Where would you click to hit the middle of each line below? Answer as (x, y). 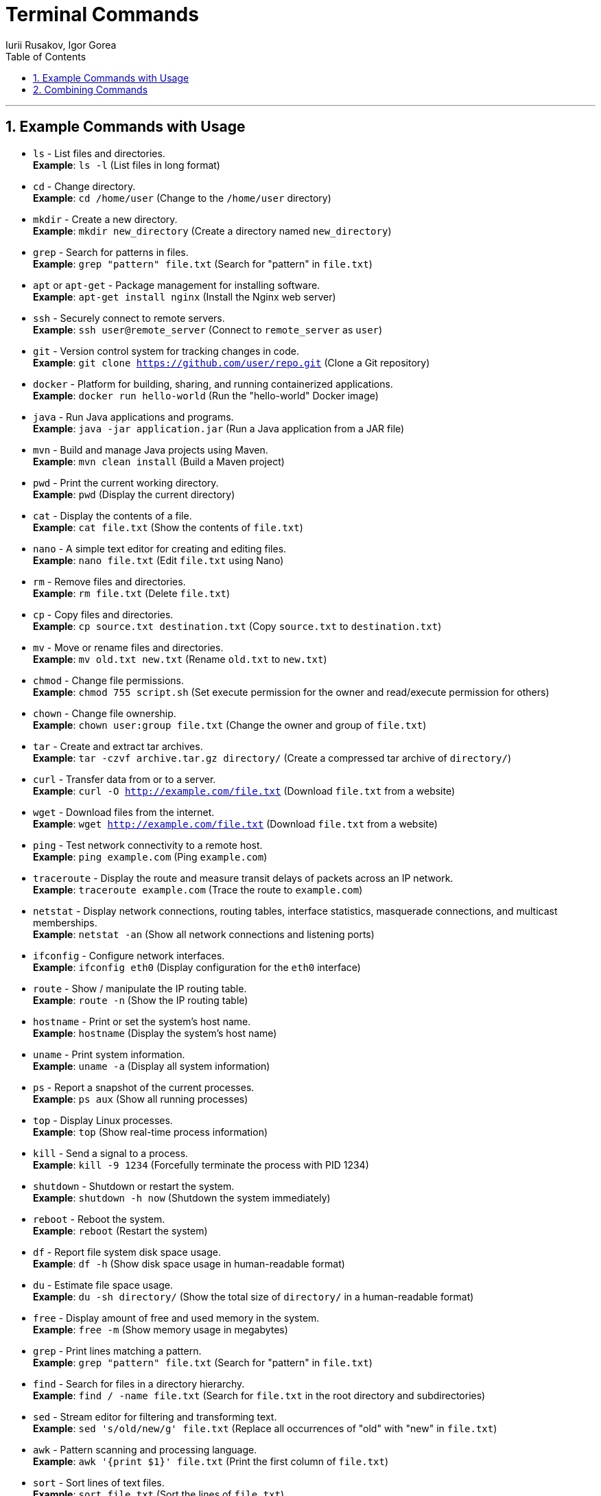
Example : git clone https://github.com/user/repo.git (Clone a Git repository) (232, 362)
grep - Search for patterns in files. (111, 252)
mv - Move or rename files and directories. (128, 647)
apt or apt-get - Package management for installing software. (177, 285)
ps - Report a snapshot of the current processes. (144, 1087)
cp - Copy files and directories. (103, 614)
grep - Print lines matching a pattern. (117, 1351)
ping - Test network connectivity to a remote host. (148, 845)
